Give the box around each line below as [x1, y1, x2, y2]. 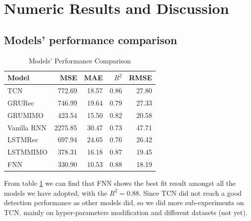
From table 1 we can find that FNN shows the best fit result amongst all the [4, 178, 236, 188]
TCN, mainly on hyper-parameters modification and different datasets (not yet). [4, 207, 248, 217]
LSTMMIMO [7, 147, 48, 157]
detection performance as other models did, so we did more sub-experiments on [4, 197, 244, 208]
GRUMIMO [7, 110, 44, 120]
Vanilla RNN [7, 122, 46, 132]
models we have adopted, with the [4, 187, 107, 198]
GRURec [7, 97, 35, 108]
